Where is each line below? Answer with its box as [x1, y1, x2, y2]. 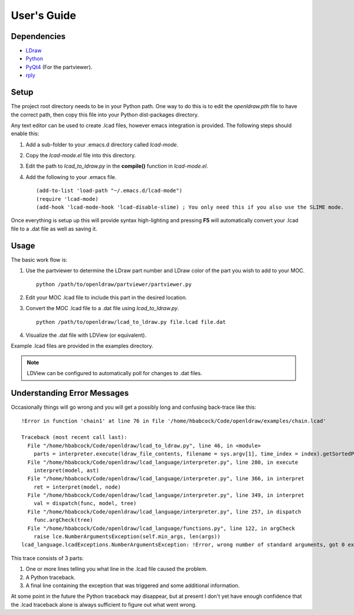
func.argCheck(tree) [33, 517, 93, 523]
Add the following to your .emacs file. [25, 173, 117, 180]
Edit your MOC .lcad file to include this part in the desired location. [25, 294, 188, 301]
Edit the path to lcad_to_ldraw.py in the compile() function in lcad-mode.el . [25, 162, 209, 170]
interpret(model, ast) [33, 467, 100, 474]
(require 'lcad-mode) [36, 196, 99, 202]
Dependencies [11, 31, 66, 41]
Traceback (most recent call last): [21, 434, 127, 441]
